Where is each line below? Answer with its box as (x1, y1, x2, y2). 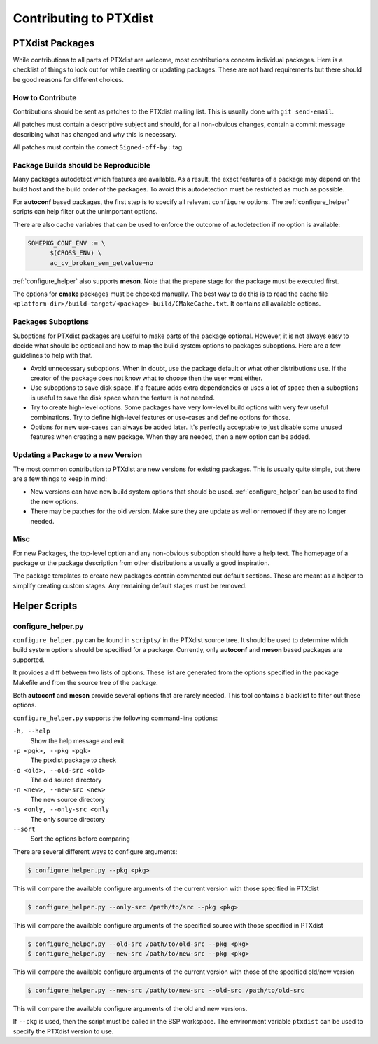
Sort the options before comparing (30, 834, 131, 843)
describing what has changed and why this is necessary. (13, 130, 177, 138)
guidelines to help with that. (13, 351, 93, 360)
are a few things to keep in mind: (13, 474, 108, 483)
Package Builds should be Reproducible (13, 160, 150, 170)
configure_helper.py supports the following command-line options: (13, 714, 218, 722)
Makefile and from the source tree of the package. (13, 678, 158, 686)
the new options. (30, 497, 79, 506)
